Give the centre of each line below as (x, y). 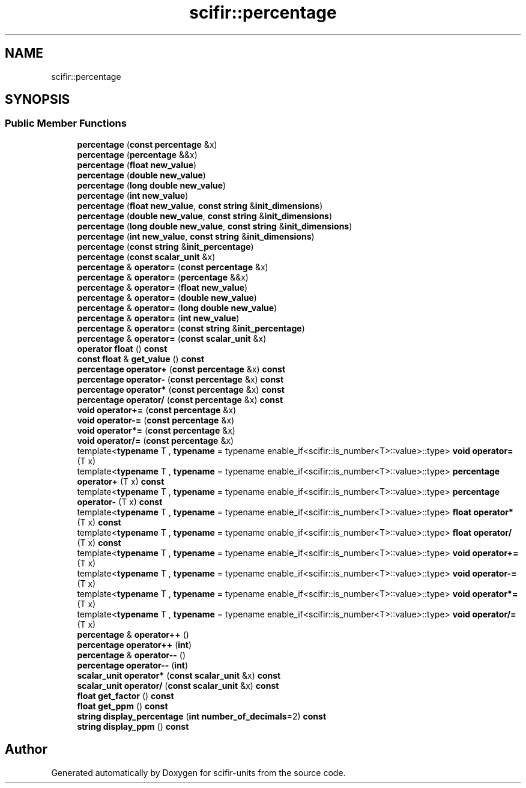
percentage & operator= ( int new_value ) (158, 318)
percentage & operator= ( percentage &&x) (163, 277)
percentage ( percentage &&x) (137, 154)
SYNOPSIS (38, 100)
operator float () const (122, 348)
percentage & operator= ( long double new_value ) (177, 308)
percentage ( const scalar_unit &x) (146, 256)
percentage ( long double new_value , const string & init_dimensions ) (215, 226)
